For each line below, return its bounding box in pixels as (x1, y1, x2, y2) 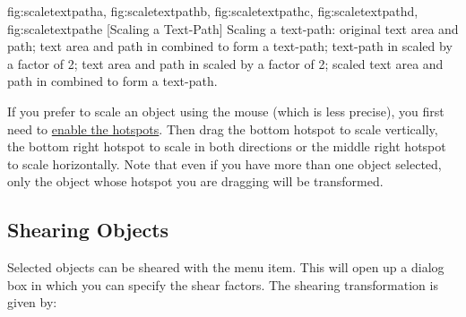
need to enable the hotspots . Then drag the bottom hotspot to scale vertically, (7, 119, 438, 138)
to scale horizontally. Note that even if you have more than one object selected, (7, 154, 442, 173)
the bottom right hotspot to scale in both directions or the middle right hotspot (7, 137, 446, 156)
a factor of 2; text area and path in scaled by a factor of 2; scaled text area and (7, 54, 444, 73)
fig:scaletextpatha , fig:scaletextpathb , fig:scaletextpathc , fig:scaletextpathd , (7, 2, 419, 20)
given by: (7, 293, 57, 312)
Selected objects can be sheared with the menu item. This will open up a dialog (7, 258, 444, 277)
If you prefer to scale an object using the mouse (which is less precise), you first (7, 101, 444, 120)
